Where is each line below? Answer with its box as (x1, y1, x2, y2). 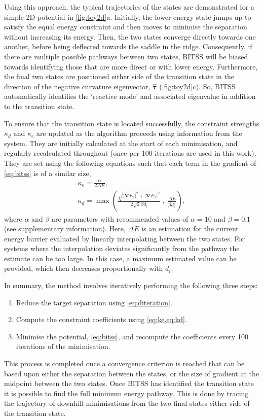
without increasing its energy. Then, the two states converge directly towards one (4, 31, 256, 42)
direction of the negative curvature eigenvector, (4, 81, 151, 91)
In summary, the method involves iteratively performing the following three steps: (4, 280, 258, 291)
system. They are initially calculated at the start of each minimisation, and (4, 137, 238, 148)
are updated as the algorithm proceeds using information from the (36, 128, 242, 138)
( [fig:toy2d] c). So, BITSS (159, 81, 236, 91)
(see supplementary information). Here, (4, 223, 126, 234)
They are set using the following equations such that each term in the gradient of (4, 157, 256, 168)
